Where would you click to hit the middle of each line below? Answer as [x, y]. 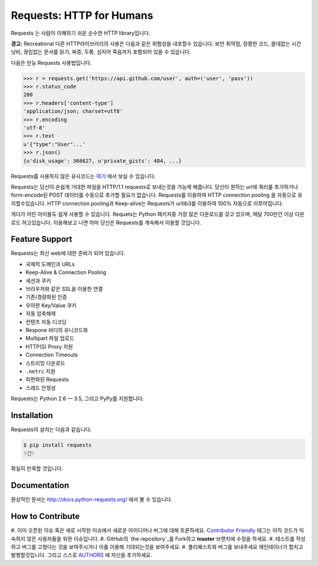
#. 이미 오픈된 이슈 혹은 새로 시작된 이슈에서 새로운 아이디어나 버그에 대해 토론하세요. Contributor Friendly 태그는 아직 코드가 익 [158, 531]
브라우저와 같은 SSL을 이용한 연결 [64, 289]
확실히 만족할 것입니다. [37, 469]
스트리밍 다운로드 [45, 363]
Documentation [40, 486]
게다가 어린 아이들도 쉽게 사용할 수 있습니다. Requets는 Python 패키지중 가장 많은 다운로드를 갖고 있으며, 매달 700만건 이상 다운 [158, 214]
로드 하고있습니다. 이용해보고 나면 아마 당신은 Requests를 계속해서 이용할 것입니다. [106, 222]
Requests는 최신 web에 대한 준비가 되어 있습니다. [68, 253]
